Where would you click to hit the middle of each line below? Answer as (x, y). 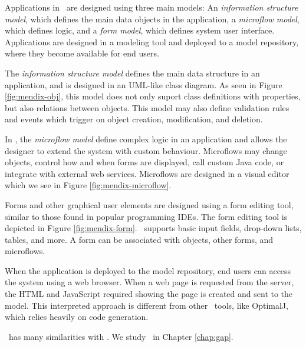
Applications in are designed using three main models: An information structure (152, 7)
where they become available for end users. (82, 53)
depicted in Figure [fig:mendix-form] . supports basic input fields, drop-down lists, (153, 228)
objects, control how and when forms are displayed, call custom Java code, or (144, 162)
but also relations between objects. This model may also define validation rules (147, 107)
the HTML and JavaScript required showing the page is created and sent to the (149, 294)
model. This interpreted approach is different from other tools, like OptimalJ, (147, 305)
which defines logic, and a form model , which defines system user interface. (140, 30)
